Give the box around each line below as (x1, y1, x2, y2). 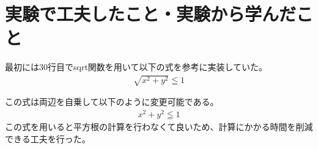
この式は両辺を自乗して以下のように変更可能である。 (5, 95, 219, 108)
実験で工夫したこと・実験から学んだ (5, 1, 297, 26)
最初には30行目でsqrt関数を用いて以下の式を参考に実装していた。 (5, 60, 268, 73)
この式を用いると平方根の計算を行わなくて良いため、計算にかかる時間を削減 (5, 120, 313, 133)
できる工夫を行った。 (5, 132, 91, 145)
